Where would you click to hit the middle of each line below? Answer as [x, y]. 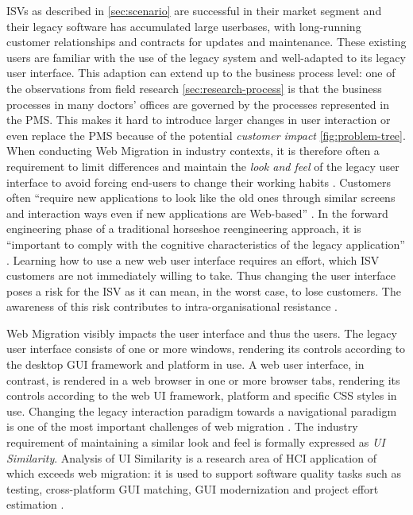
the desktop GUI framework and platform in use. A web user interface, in [185, 364]
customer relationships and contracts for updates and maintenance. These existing [206, 42]
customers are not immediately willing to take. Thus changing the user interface [201, 275]
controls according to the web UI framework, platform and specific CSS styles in [202, 395]
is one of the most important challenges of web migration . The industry [182, 426]
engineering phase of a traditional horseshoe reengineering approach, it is [184, 228]
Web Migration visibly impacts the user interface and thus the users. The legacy [202, 333]
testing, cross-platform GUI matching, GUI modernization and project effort [193, 488]
